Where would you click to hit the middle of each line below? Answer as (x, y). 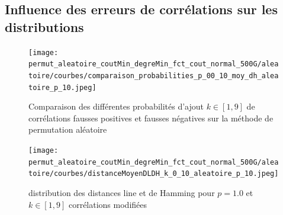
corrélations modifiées (108, 204)
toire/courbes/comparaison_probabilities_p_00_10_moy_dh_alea (154, 76)
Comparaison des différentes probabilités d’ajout (116, 106)
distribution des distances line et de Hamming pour (122, 192)
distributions (44, 26)
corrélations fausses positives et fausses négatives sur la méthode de (151, 118)
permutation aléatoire (68, 129)
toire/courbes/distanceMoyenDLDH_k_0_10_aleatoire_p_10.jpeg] (154, 174)
